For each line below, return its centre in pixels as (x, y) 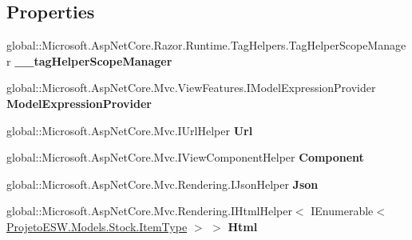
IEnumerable (342, 211)
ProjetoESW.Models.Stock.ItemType (97, 226)
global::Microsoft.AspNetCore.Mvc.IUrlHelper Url (130, 130)
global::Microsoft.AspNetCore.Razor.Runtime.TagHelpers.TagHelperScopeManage (206, 45)
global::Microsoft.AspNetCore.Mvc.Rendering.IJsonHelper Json (162, 184)
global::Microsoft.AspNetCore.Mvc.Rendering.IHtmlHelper (149, 211)
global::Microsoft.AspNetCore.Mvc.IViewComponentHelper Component (185, 157)
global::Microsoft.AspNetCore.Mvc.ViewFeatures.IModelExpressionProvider (191, 88)
